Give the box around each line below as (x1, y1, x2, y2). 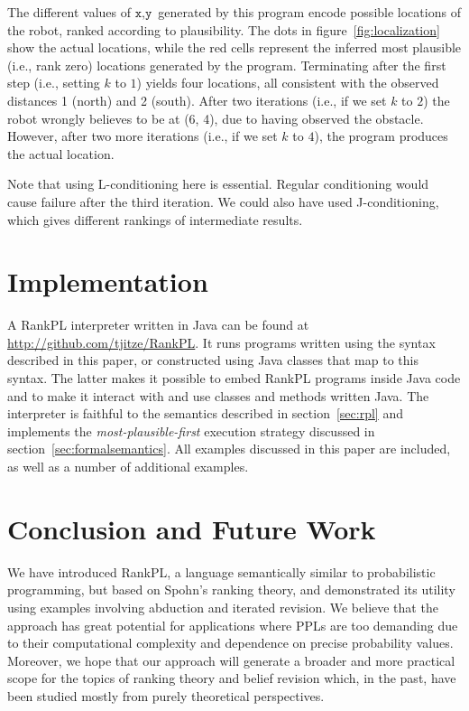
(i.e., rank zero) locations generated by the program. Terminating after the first (7, 55, 446, 74)
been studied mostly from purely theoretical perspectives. (7, 686, 325, 705)
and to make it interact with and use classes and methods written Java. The (7, 386, 429, 405)
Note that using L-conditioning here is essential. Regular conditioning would (7, 174, 429, 193)
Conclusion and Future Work (7, 510, 376, 547)
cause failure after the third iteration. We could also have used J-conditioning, (7, 192, 439, 210)
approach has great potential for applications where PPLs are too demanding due (7, 615, 458, 634)
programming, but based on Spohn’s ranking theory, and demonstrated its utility (7, 580, 455, 599)
